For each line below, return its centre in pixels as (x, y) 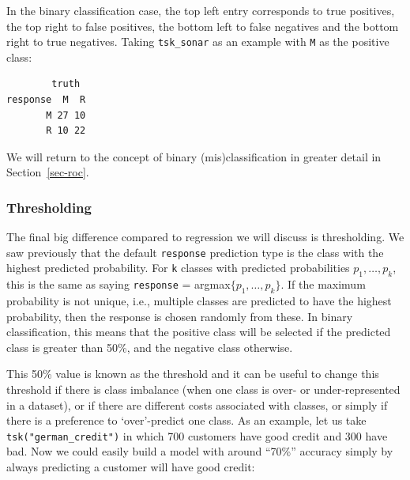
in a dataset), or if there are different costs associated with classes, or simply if (197, 404)
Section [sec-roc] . (48, 172)
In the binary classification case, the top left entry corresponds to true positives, (201, 10)
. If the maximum (323, 284)
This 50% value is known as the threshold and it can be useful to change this (193, 374)
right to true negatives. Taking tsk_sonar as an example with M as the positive (198, 42)
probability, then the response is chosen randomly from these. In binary (180, 316)
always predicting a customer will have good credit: (131, 467)
